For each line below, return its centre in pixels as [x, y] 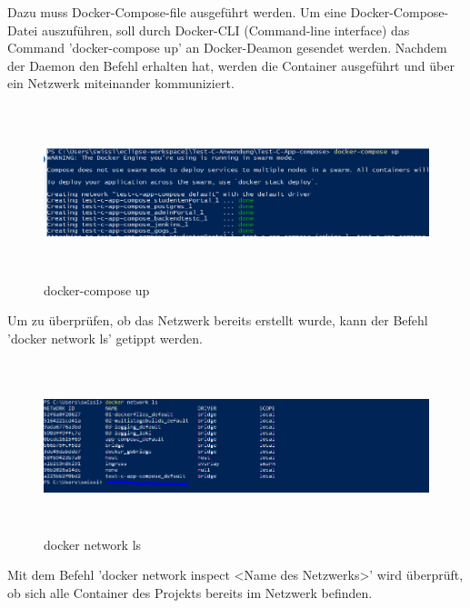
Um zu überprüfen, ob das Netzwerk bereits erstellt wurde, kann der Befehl [218, 320]
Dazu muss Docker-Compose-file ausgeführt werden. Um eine [177, 12]
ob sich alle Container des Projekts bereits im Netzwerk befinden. [190, 593]
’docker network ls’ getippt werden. [105, 338]
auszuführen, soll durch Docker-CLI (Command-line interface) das [225, 30]
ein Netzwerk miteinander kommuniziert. [121, 83]
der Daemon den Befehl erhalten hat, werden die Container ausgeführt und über [231, 65]
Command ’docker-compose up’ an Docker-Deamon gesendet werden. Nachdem [227, 48]
